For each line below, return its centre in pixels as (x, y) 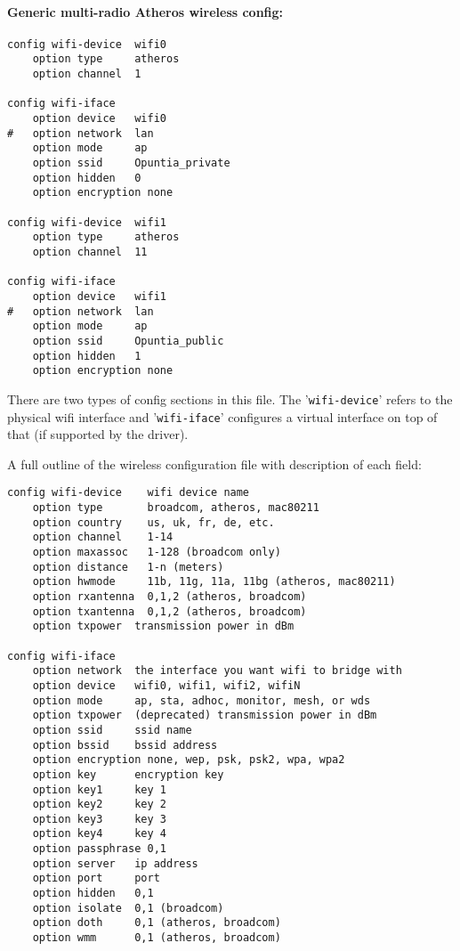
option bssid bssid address (125, 745)
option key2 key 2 (99, 805)
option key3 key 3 (99, 819)
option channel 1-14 (103, 537)
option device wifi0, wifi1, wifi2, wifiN (166, 685)
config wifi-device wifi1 (87, 222)
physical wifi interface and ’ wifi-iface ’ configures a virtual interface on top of (222, 416)
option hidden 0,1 (93, 894)
